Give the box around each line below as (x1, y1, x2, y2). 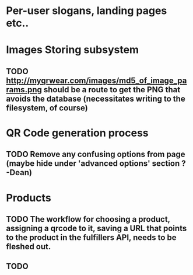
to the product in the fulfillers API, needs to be (6, 232, 177, 242)
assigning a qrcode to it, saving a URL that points (6, 223, 187, 233)
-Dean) (6, 168, 32, 177)
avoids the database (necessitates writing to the (6, 93, 185, 103)
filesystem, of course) (6, 103, 89, 113)
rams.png (6, 85, 42, 95)
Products (6, 191, 51, 204)
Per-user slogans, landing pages (6, 4, 167, 18)
